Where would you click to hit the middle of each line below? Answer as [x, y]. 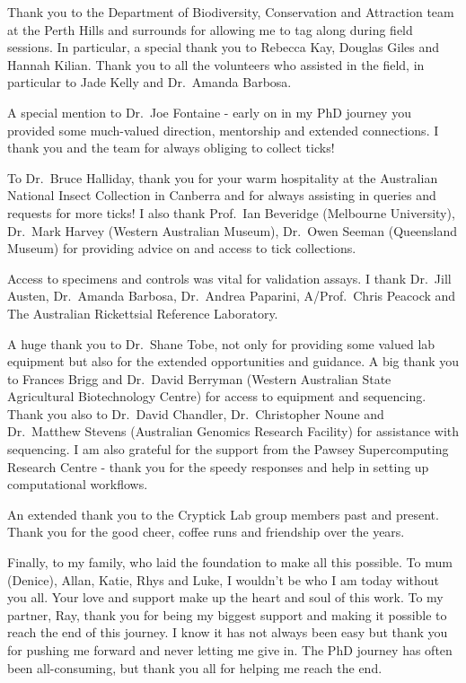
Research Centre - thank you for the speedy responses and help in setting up [218, 466]
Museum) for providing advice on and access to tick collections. [182, 248]
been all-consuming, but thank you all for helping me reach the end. [195, 667]
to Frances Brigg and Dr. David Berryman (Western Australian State [199, 378]
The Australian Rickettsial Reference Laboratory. [143, 313]
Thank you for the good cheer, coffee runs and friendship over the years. [206, 532]
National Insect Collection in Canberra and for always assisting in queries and [222, 195]
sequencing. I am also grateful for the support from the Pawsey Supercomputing [228, 449]
